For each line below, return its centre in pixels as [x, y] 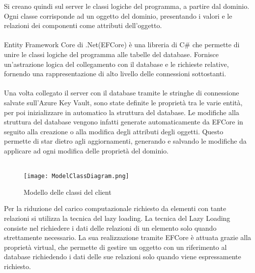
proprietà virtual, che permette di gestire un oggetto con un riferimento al [115, 247]
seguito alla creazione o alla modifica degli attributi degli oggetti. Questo [114, 131]
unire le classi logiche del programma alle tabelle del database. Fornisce [111, 54]
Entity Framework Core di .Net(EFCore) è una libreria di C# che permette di [122, 45]
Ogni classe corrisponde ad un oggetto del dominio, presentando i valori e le [118, 15]
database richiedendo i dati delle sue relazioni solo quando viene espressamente [123, 257]
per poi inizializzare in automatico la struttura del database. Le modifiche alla [122, 112]
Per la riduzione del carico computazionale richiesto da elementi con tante [115, 208]
